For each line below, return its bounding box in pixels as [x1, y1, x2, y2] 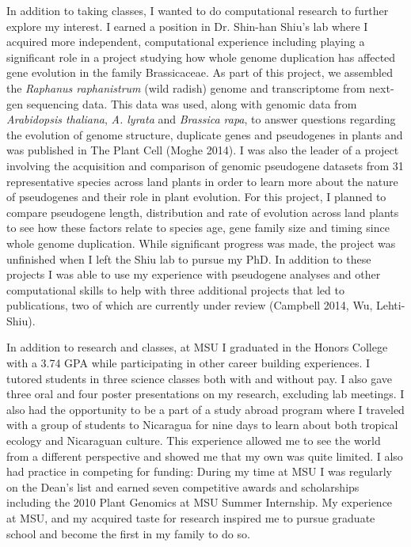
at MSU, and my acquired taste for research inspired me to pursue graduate [6, 510, 375, 526]
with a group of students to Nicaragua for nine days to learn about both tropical [6, 416, 398, 433]
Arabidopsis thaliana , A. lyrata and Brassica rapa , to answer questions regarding [6, 111, 396, 127]
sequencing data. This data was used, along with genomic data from [26, 95, 357, 112]
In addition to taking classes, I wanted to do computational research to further [6, 2, 389, 18]
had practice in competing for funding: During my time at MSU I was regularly [6, 463, 393, 480]
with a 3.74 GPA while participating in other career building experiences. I [6, 355, 371, 371]
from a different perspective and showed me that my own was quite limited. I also [6, 447, 403, 464]
